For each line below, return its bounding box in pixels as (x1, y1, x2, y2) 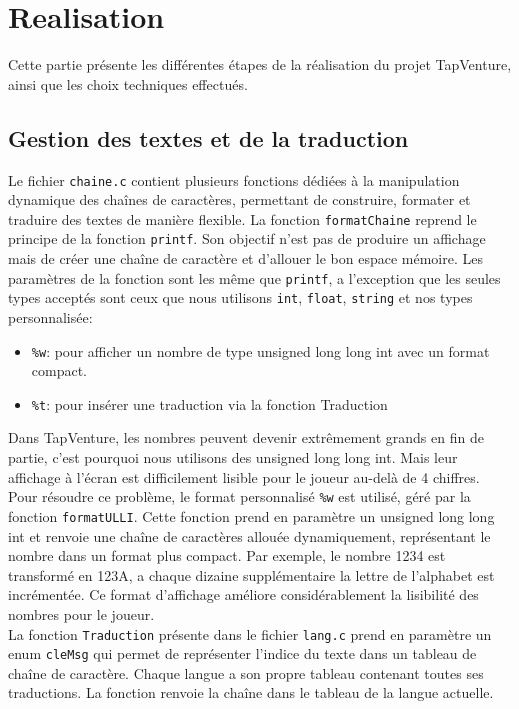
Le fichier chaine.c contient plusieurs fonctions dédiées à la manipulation (8, 169, 460, 190)
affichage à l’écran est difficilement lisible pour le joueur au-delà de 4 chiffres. (8, 466, 480, 487)
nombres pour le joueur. (8, 603, 155, 624)
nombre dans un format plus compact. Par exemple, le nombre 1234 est (8, 545, 446, 566)
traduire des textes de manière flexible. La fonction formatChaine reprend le (8, 208, 477, 229)
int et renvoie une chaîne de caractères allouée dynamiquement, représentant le (8, 525, 491, 546)
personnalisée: (8, 306, 93, 327)
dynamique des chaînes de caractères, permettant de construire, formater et (8, 189, 471, 210)
